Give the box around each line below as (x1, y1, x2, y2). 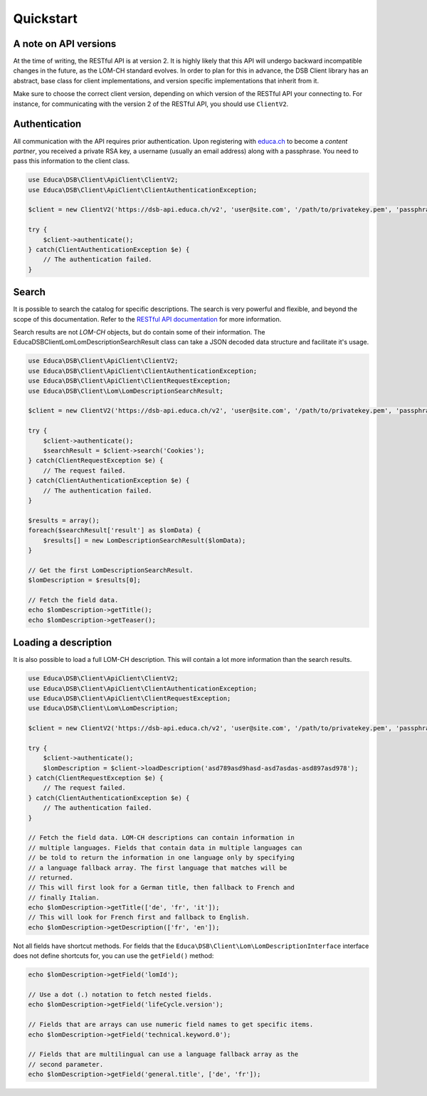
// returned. (28, 873, 74, 882)
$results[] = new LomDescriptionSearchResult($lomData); (43, 536, 246, 544)
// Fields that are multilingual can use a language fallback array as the (28, 1050, 299, 1058)
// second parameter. (28, 1060, 104, 1068)
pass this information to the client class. (13, 157, 130, 165)
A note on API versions (13, 38, 117, 50)
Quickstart (13, 11, 78, 26)
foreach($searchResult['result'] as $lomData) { (28, 527, 201, 534)
